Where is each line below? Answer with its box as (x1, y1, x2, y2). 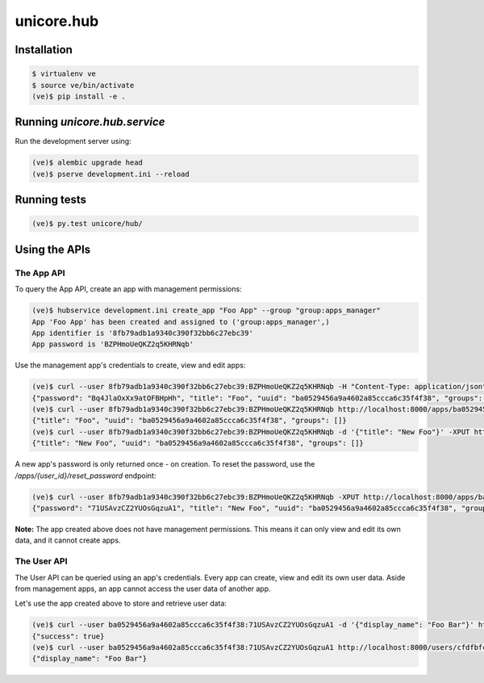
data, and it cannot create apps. (15, 535, 121, 545)
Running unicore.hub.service (15, 115, 165, 129)
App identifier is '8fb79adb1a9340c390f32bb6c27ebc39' (31, 328, 253, 337)
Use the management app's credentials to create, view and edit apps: (15, 360, 246, 371)
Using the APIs (15, 242, 91, 256)
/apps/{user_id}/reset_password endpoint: (15, 471, 156, 480)
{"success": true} (31, 631, 105, 641)
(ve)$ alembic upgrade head (31, 158, 143, 167)
